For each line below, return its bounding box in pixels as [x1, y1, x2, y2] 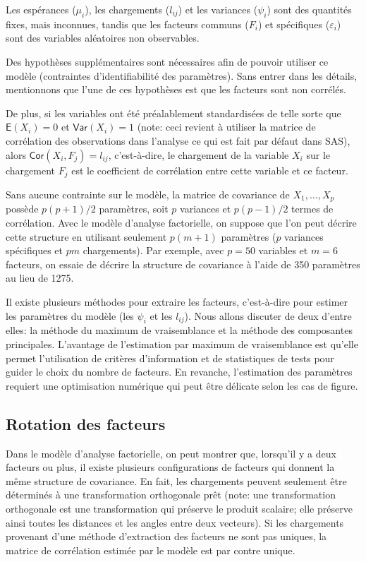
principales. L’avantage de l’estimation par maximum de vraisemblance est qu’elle [6, 337, 358, 351]
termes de [291, 201, 334, 216]
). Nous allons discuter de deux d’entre [184, 308, 352, 323]
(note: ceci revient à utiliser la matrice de [137, 119, 316, 134]
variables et [258, 243, 308, 258]
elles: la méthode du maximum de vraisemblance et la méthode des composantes [6, 323, 353, 337]
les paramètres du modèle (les [6, 308, 134, 323]
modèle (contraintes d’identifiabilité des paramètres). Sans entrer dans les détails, [6, 68, 358, 83]
